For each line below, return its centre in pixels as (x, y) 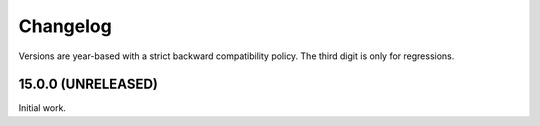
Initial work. (42, 108)
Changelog (65, 26)
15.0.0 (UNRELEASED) (88, 84)
